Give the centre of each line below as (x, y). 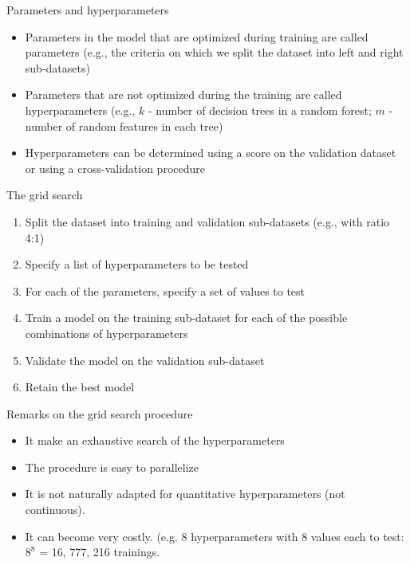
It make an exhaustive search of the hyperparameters (155, 440)
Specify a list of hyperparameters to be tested (137, 264)
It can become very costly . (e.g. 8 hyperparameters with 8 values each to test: (215, 536)
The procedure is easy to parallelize (112, 467)
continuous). (55, 510)
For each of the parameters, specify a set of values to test (165, 290)
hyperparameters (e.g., (80, 110)
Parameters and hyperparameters (88, 10)
